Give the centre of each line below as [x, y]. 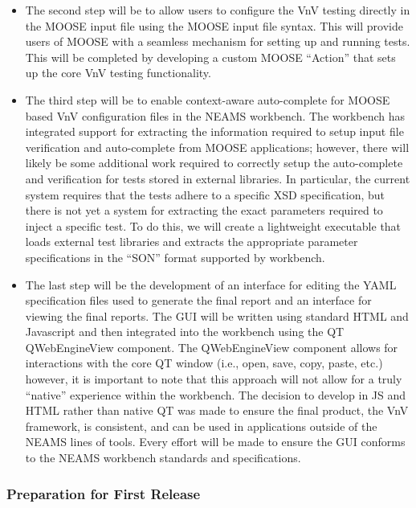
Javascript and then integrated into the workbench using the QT [185, 332]
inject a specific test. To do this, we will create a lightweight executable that [213, 225]
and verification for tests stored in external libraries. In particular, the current [218, 178]
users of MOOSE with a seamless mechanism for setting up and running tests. [218, 41]
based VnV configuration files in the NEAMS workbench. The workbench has [215, 115]
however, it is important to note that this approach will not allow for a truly [214, 379]
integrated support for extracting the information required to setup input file [214, 131]
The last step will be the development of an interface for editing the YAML [211, 284]
